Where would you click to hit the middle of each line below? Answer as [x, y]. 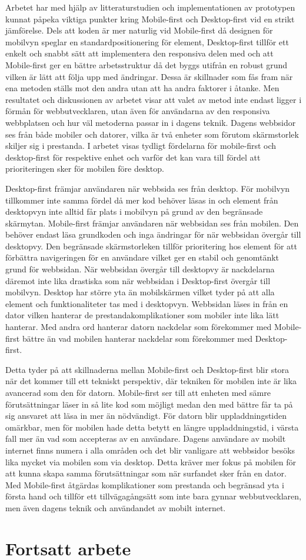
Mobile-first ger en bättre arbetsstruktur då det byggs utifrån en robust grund [147, 64]
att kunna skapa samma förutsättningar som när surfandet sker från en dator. [146, 473]
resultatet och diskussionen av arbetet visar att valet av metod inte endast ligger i [154, 99]
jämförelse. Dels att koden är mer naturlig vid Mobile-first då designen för [139, 30]
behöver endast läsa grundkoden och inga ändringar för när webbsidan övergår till [153, 234]
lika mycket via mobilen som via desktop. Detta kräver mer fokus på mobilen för [151, 461]
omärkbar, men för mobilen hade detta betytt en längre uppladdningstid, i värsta [152, 427]
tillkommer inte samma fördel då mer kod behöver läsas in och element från [142, 200]
